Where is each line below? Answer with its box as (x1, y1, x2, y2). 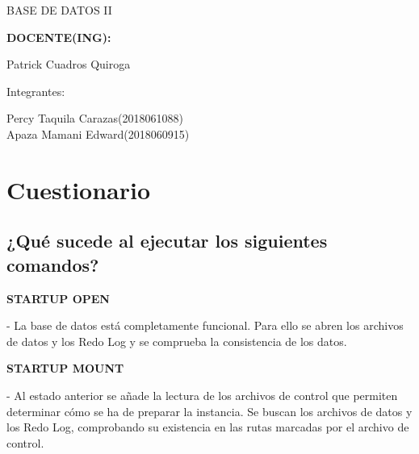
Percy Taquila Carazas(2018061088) (6, 110, 183, 127)
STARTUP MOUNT (6, 360, 124, 377)
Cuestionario (6, 173, 151, 206)
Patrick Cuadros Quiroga (6, 56, 131, 73)
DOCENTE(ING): (6, 28, 111, 45)
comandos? (6, 252, 99, 277)
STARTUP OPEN (6, 289, 110, 306)
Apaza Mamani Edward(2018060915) (6, 125, 190, 142)
